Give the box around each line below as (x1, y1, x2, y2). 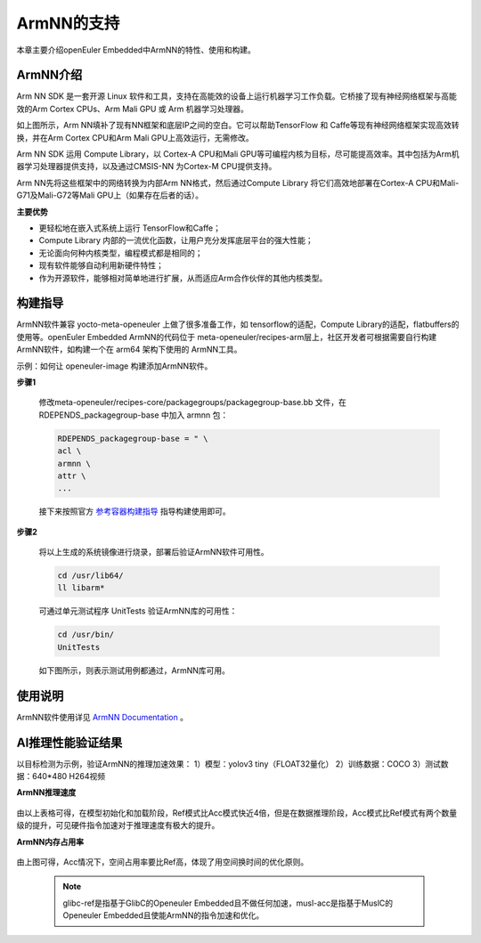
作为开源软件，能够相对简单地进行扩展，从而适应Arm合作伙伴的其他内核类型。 (38, 272, 328, 283)
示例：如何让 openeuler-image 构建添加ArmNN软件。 (16, 361, 213, 371)
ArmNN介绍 (16, 68, 83, 83)
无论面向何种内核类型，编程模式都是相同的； (38, 248, 203, 258)
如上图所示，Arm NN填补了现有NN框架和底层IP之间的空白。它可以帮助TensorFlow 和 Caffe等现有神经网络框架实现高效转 (16, 120, 460, 131)
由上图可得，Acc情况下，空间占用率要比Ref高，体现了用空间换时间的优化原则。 (16, 856, 309, 867)
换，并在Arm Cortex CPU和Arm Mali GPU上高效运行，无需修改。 (16, 132, 254, 142)
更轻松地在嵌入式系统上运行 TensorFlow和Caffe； (38, 223, 222, 233)
